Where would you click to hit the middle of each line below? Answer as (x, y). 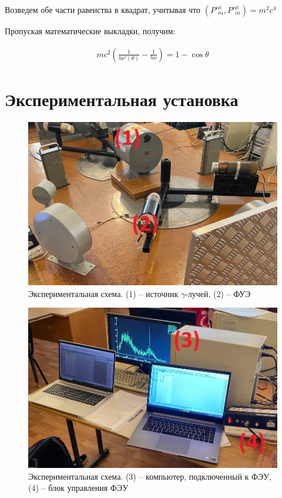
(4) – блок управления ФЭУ (78, 488)
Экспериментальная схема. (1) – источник (103, 293)
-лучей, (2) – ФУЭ (218, 293)
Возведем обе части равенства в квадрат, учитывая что (103, 9)
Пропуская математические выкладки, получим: (90, 31)
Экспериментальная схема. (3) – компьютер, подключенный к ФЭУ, (150, 476)
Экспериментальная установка (122, 99)
